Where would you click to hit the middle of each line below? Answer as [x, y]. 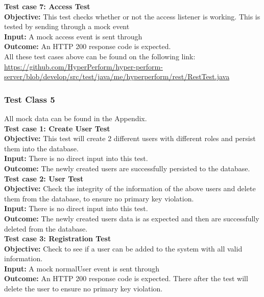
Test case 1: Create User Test [57, 128]
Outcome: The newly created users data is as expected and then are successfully [132, 218]
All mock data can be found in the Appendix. [76, 118]
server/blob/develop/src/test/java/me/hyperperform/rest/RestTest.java [117, 76]
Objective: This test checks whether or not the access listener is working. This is [132, 16]
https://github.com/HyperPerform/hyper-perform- [83, 66]
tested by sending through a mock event [67, 26]
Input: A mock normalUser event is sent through [82, 268]
